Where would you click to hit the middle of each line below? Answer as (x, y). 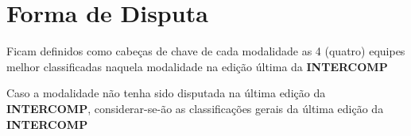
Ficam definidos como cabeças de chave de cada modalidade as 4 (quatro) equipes (206, 51)
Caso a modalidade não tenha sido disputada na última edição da (166, 93)
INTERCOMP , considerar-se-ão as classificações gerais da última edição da (195, 108)
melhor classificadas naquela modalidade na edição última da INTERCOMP (197, 66)
